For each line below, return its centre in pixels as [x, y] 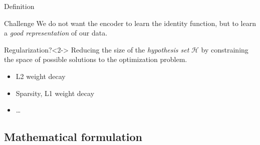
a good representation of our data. [56, 33]
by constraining [225, 49]
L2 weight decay [41, 76]
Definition [19, 6]
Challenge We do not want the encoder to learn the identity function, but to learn [130, 23]
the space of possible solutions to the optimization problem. [96, 59]
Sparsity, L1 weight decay [55, 93]
